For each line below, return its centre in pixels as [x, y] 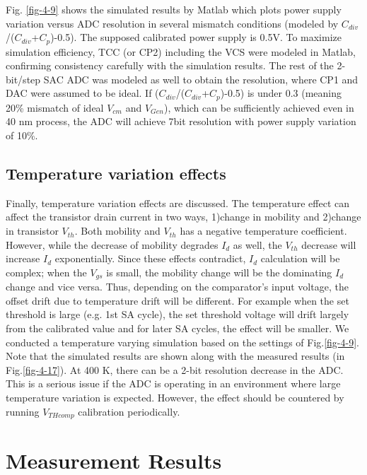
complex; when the [46, 272]
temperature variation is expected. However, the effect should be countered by [175, 398]
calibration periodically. [129, 411]
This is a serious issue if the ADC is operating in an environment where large [173, 383]
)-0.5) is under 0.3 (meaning [281, 93]
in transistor [32, 231]
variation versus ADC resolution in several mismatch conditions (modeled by [172, 23]
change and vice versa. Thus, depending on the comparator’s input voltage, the [177, 287]
